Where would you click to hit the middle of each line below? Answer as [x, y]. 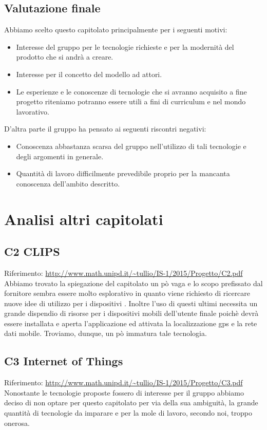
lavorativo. [33, 111]
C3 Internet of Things [64, 361]
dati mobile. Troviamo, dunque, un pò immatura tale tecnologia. [106, 333]
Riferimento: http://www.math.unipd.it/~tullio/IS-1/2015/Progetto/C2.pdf [123, 273]
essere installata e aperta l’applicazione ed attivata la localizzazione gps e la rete [131, 323]
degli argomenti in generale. [60, 156]
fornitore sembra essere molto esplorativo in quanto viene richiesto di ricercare [127, 293]
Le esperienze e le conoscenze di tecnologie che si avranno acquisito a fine [131, 91]
